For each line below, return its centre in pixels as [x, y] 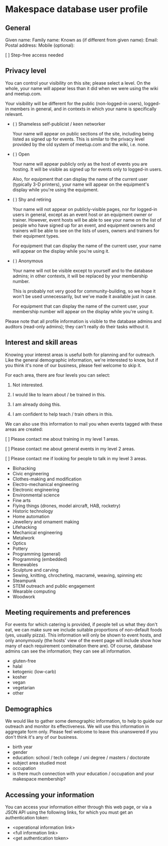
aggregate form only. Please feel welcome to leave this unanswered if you [81, 732]
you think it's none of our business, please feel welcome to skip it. [73, 365]
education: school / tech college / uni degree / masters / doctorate [81, 758]
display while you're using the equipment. [55, 189]
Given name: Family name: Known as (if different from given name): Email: [81, 40]
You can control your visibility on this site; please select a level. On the [78, 83]
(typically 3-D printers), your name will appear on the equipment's [81, 184]
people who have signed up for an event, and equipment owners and [83, 225]
